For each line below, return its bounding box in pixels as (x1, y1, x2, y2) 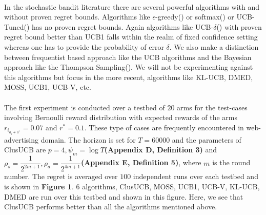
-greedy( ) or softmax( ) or (155, 11, 234, 22)
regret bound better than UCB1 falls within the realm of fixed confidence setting (4, 31, 258, 42)
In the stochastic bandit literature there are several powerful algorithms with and (4, 1, 259, 12)
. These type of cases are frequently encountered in (84, 122, 244, 132)
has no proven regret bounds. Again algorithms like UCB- (32, 21, 214, 32)
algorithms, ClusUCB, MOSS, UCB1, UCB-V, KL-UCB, (82, 181, 260, 192)
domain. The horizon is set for (40, 134, 136, 145)
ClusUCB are (4, 144, 46, 155)
